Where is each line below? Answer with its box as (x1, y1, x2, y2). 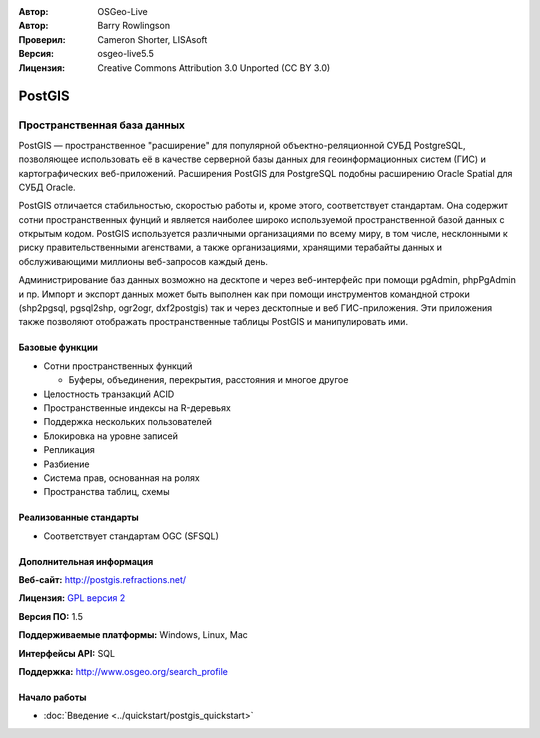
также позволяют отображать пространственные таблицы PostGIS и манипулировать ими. (18, 316, 409, 328)
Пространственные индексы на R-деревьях (43, 401, 232, 414)
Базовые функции (18, 341, 99, 354)
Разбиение (43, 458, 90, 470)
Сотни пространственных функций (43, 360, 193, 372)
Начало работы (18, 691, 87, 704)
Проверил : (18, 33, 66, 45)
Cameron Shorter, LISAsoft (97, 33, 208, 45)
